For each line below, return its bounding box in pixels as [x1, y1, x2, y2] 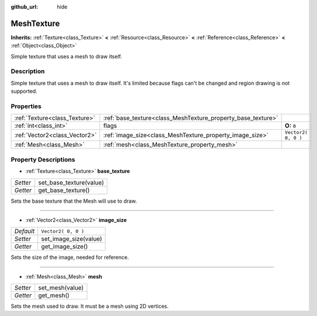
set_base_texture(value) [38, 178, 104, 186]
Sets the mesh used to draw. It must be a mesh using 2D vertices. [11, 303, 169, 310]
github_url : [11, 4, 38, 10]
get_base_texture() [38, 186, 90, 194]
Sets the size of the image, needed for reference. [11, 254, 129, 261]
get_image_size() [41, 242, 88, 251]
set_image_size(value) [41, 235, 102, 243]
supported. [11, 88, 37, 95]
